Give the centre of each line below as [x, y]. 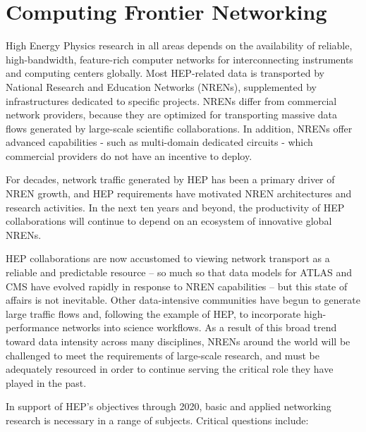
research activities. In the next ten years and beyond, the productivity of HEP [175, 207]
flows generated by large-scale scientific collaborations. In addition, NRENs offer [179, 128]
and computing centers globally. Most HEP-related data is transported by [165, 73]
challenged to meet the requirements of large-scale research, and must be [163, 355]
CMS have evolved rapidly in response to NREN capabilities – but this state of [177, 286]
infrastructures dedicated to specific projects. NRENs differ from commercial [171, 100]
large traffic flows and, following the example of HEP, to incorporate [153, 313]
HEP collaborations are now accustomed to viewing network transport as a [168, 258]
